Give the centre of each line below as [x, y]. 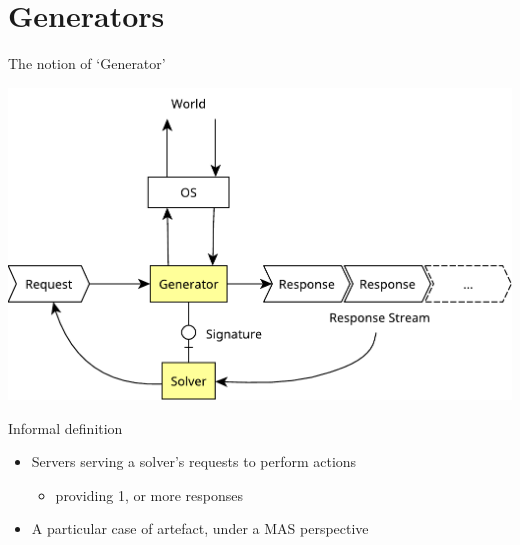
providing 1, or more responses [149, 494]
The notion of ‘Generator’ [87, 63]
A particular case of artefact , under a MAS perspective [200, 528]
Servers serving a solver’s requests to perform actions [194, 461]
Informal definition [65, 427]
